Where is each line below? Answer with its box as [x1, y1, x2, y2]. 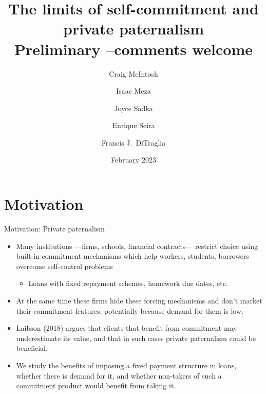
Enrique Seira [112, 120, 155, 131]
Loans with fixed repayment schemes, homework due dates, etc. [28, 278, 228, 289]
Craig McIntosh [109, 68, 158, 79]
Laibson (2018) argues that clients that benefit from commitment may [16, 323, 237, 333]
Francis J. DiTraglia [101, 137, 166, 148]
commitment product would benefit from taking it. [16, 380, 176, 391]
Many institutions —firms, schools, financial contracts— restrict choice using [16, 240, 258, 251]
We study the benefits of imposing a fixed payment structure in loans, [16, 360, 237, 370]
